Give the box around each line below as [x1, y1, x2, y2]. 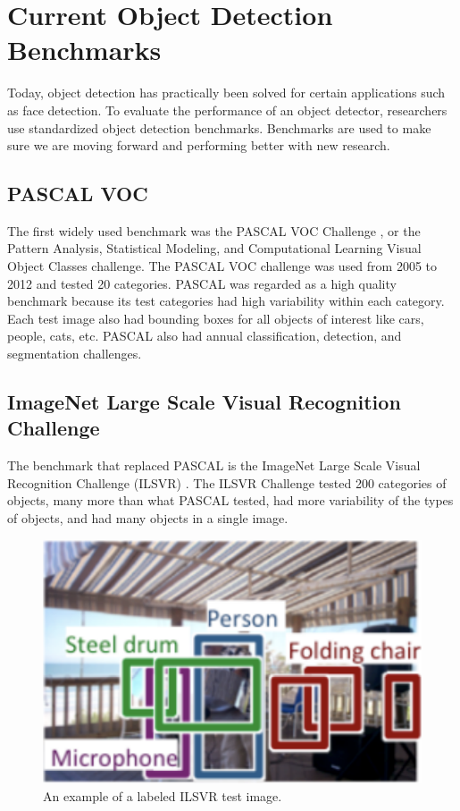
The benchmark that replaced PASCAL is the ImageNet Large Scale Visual [7, 456, 421, 475]
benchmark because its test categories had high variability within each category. [7, 291, 445, 310]
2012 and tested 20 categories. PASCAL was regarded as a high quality [7, 274, 397, 292]
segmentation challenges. [7, 344, 142, 363]
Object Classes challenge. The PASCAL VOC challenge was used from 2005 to [7, 257, 438, 275]
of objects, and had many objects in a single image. [7, 509, 289, 528]
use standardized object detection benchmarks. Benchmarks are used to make [7, 118, 431, 137]
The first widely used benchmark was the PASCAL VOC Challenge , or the [7, 221, 421, 240]
